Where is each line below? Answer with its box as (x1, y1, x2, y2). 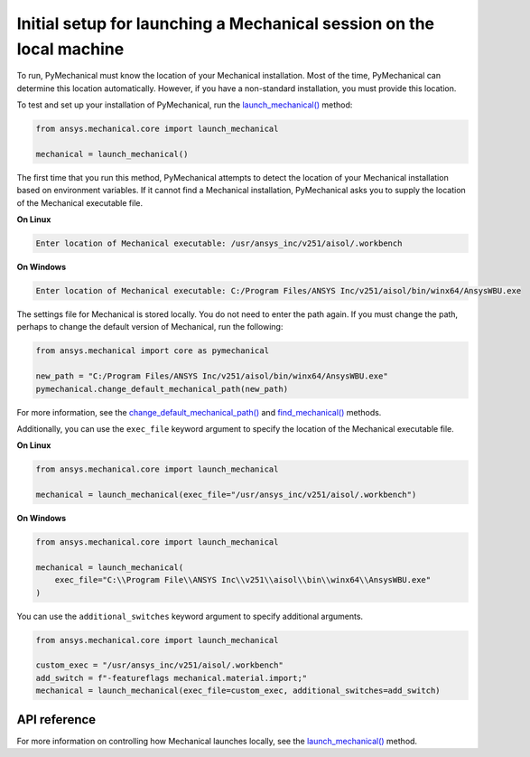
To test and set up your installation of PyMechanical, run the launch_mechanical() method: (16, 99, 353, 110)
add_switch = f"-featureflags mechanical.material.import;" (35, 673, 308, 683)
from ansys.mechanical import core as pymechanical (35, 346, 270, 356)
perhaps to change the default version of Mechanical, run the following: (16, 322, 284, 332)
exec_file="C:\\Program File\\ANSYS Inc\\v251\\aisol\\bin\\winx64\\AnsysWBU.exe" (54, 575, 432, 585)
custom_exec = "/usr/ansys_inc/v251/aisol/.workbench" (35, 660, 284, 670)
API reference (16, 712, 97, 727)
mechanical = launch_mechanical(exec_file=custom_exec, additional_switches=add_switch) (35, 686, 442, 696)
